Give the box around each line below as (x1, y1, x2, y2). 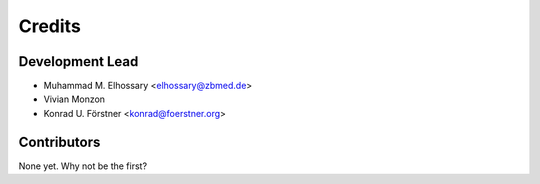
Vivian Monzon (43, 93, 105, 105)
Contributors (18, 133, 101, 150)
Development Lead (18, 53, 139, 70)
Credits (18, 15, 82, 37)
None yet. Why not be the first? (18, 160, 148, 172)
